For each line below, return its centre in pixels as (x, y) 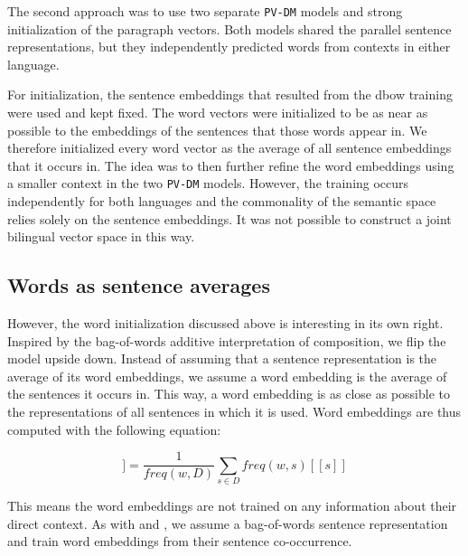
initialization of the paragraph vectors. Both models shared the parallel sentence (229, 28)
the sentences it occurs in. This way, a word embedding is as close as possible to (229, 394)
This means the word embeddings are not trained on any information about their (232, 505)
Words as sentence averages (139, 285)
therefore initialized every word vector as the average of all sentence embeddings (229, 148)
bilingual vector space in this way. (101, 236)
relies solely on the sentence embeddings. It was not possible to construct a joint (229, 218)
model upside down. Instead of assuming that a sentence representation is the (222, 358)
